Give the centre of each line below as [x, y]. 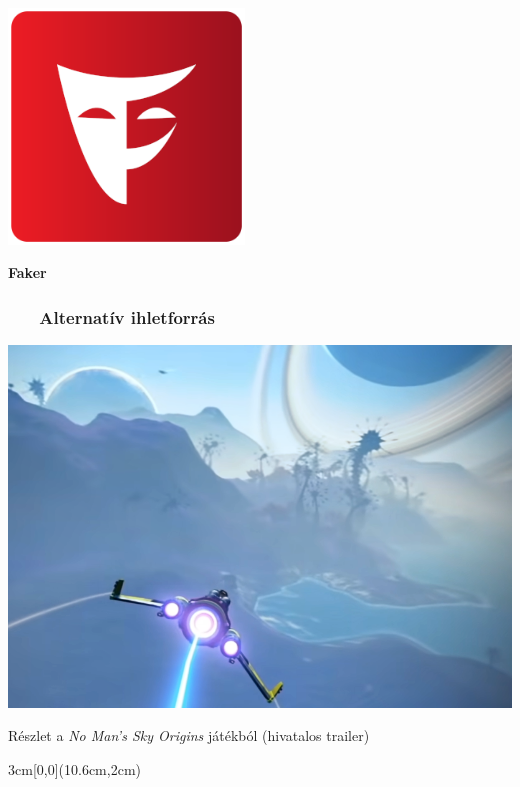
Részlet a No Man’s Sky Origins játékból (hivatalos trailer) [189, 735]
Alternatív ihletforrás [127, 316]
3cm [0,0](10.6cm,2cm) [74, 769]
